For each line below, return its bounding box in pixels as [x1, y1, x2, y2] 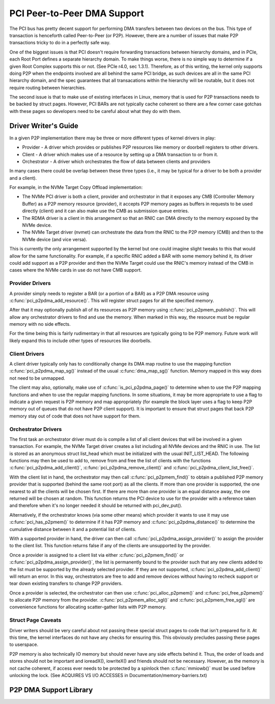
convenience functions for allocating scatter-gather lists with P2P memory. [9, 604, 167, 610]
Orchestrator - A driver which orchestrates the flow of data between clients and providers [22, 158, 211, 164]
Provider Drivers [9, 280, 51, 287]
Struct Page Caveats [9, 616, 62, 624]
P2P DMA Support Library [9, 685, 93, 694]
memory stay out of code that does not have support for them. [9, 413, 141, 419]
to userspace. [9, 641, 39, 647]
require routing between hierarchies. [9, 85, 86, 91]
